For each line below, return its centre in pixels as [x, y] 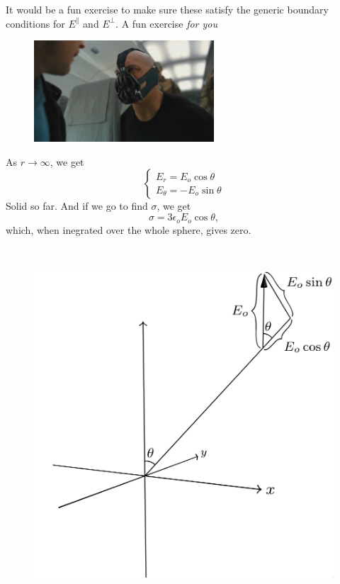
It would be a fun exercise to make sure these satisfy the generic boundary [167, 9]
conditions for [35, 23]
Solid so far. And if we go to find [77, 206]
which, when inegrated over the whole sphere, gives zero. [129, 229]
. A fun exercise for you [167, 23]
